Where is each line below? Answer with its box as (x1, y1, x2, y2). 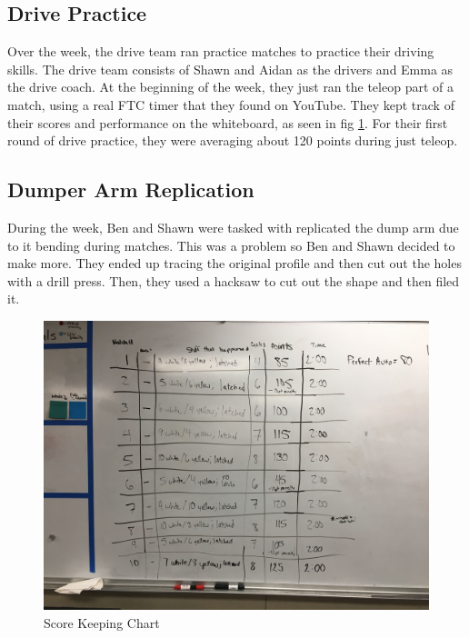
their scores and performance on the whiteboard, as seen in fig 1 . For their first (7, 113, 448, 132)
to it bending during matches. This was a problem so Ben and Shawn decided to (7, 235, 455, 254)
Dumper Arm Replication (7, 175, 254, 204)
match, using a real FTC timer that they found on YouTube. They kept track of (7, 95, 454, 114)
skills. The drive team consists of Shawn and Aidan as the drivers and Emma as (7, 59, 454, 78)
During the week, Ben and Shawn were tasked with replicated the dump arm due (7, 217, 459, 236)
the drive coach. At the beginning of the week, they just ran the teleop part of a (7, 77, 454, 96)
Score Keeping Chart (44, 613, 160, 632)
